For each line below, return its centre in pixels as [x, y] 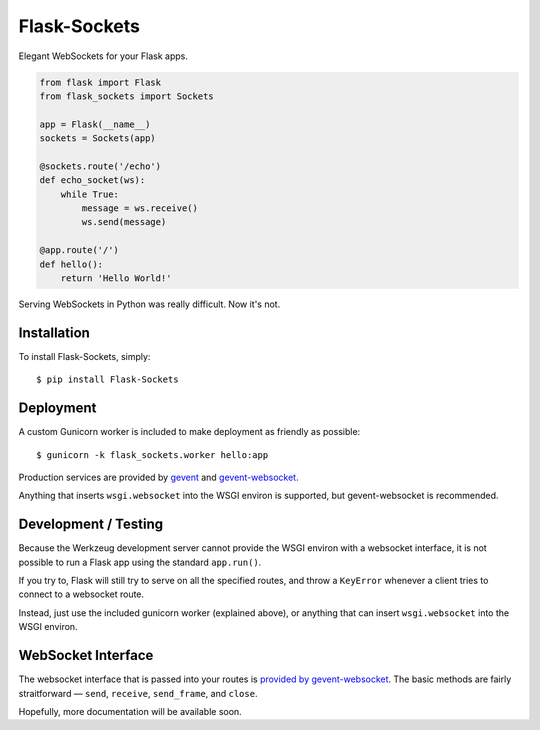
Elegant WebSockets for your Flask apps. [103, 56]
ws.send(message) [124, 222]
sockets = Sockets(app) [98, 138]
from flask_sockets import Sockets [126, 96]
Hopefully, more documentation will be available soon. [130, 711]
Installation [54, 332]
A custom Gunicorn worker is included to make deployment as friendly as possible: [189, 432]
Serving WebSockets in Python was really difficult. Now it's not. [149, 304]
